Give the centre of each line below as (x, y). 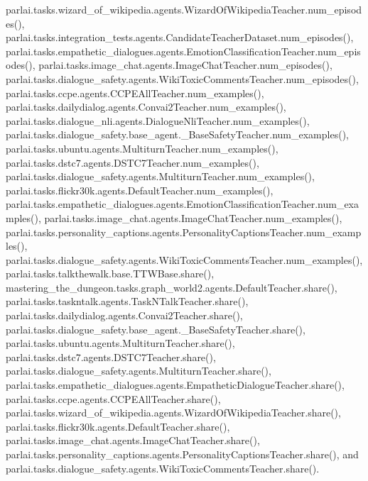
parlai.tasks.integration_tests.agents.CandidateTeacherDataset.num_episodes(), (180, 37)
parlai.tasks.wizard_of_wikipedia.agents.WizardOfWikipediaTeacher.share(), (173, 413)
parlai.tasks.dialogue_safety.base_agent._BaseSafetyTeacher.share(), (156, 329)
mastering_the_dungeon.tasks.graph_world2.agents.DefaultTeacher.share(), (172, 287)
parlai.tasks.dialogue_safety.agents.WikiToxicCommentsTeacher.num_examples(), (184, 259)
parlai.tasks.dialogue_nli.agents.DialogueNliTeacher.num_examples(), (158, 120)
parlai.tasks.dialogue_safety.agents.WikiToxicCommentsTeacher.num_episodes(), (182, 78)
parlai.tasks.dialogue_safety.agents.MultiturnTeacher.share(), (139, 371)
